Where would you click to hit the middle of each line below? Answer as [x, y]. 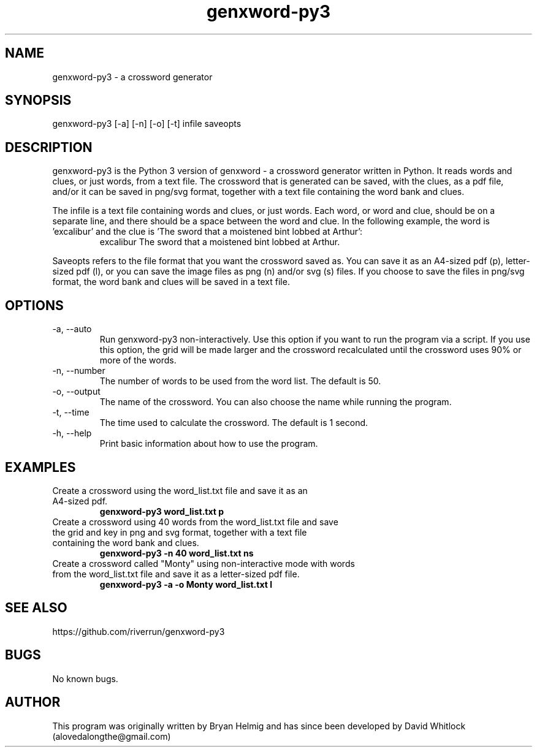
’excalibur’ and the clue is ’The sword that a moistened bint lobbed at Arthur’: [208, 232]
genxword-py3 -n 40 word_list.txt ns [177, 553]
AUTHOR [33, 702]
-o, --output [76, 392]
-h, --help [72, 433]
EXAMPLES [40, 467]
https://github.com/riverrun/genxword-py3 [139, 631]
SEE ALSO [36, 608]
